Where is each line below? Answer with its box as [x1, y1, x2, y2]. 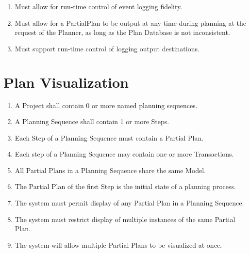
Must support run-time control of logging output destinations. [15, 43, 200, 53]
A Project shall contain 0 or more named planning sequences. [15, 100, 198, 110]
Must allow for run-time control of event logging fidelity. [15, 1, 183, 11]
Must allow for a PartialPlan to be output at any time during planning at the [15, 17, 247, 28]
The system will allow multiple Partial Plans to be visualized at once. [15, 239, 222, 250]
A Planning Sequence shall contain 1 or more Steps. [15, 116, 169, 126]
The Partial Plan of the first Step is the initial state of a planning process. [15, 181, 236, 191]
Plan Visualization [3, 72, 129, 92]
